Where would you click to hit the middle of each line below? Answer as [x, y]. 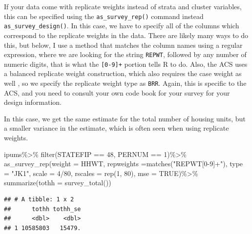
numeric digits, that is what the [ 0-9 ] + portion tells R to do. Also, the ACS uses [126, 64]
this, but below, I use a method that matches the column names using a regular [123, 45]
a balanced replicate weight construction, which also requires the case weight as [123, 73]
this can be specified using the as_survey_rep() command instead [104, 16]
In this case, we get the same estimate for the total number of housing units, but [125, 118]
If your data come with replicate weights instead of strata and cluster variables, [123, 6]
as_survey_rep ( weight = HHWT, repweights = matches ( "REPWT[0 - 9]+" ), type [124, 164]
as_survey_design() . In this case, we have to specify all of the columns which [122, 26]
